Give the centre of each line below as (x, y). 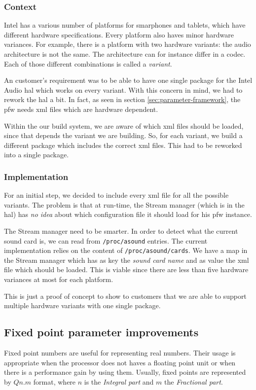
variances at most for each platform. (59, 279)
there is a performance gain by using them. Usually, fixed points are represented (125, 372)
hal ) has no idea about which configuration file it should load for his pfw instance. (128, 214)
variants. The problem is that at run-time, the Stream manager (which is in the (124, 204)
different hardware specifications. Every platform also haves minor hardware (119, 34)
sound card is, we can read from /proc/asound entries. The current (106, 240)
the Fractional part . (194, 381)
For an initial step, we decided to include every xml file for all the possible (116, 195)
